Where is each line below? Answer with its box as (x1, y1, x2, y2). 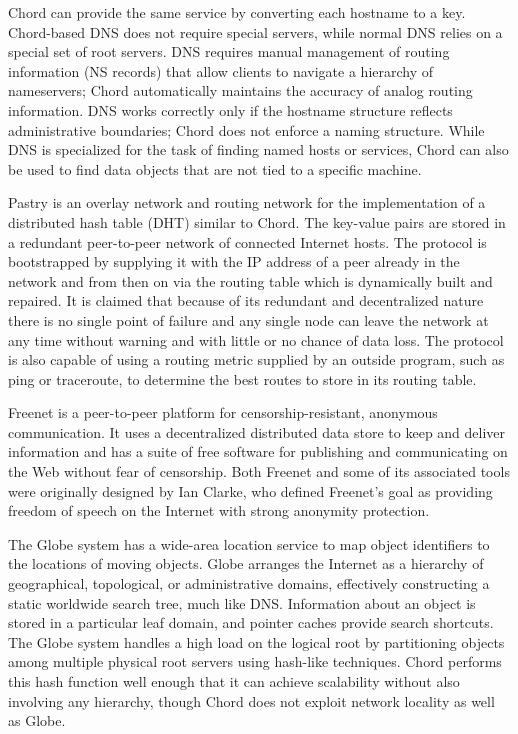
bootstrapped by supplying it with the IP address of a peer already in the (8, 251, 460, 272)
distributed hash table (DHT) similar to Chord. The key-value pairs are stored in (8, 211, 506, 232)
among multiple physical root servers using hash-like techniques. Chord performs (8, 651, 502, 672)
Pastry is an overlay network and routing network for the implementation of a (8, 192, 486, 213)
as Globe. (8, 710, 66, 731)
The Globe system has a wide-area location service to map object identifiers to (8, 533, 490, 554)
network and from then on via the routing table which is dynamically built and (8, 270, 493, 291)
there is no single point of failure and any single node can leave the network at (8, 309, 489, 330)
